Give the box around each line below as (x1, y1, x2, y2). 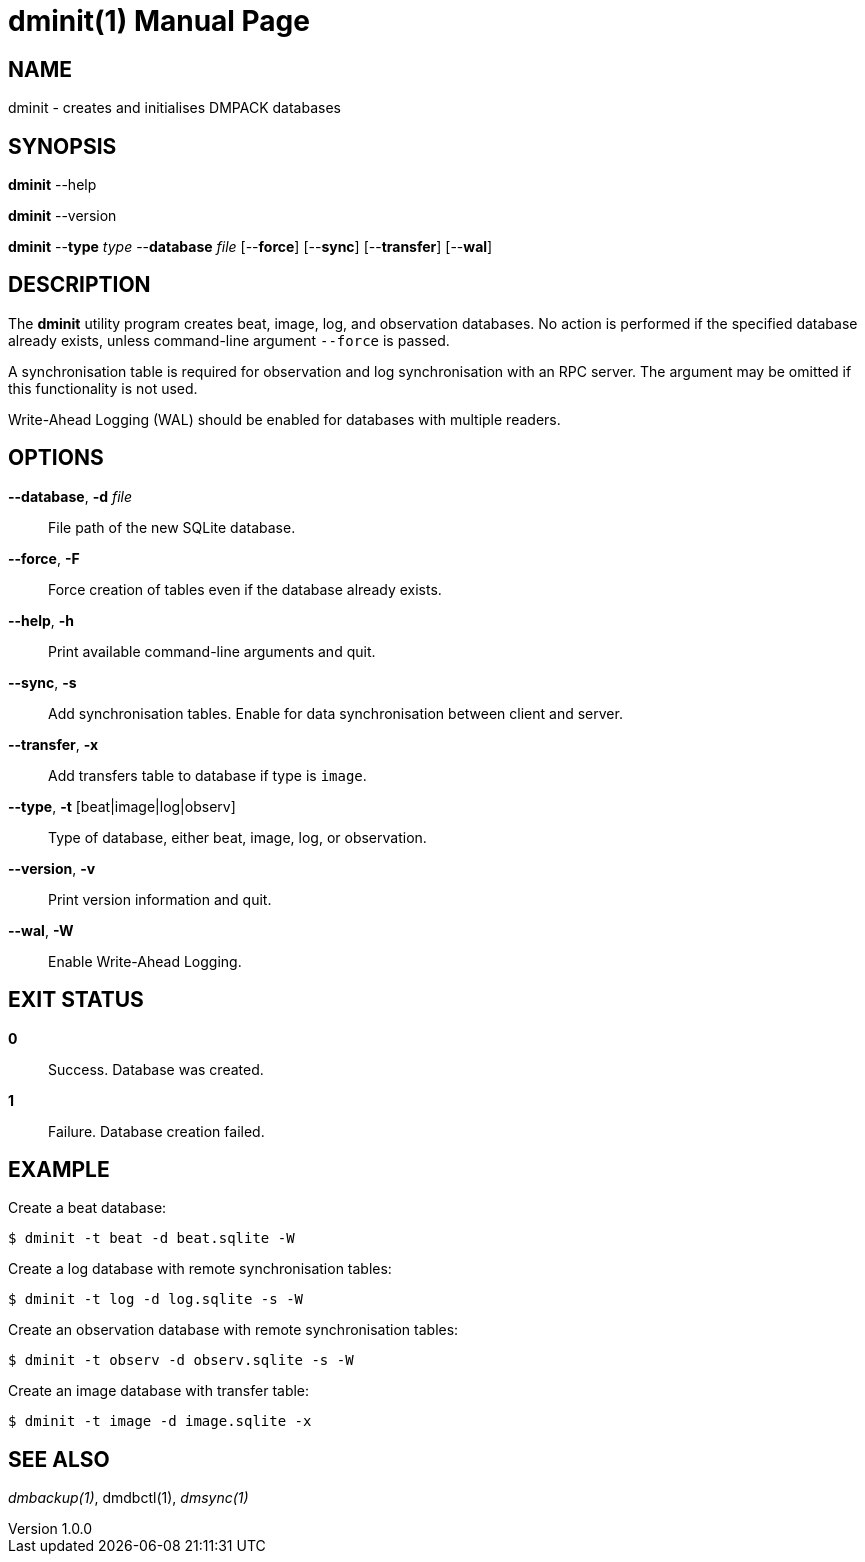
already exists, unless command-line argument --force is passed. (8, 331, 450, 349)
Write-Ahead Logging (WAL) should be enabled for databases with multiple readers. (8, 410, 561, 428)
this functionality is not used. (8, 379, 198, 397)
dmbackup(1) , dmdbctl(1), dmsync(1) (8, 1489, 249, 1507)
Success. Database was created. (48, 1060, 264, 1078)
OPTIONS (8, 445, 104, 471)
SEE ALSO (8, 1446, 110, 1472)
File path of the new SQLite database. (48, 518, 296, 536)
